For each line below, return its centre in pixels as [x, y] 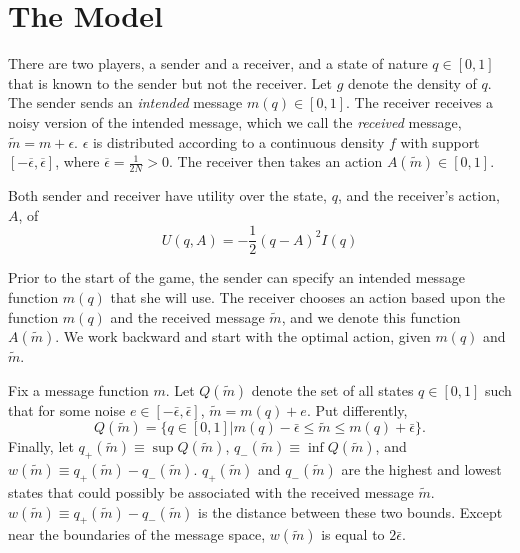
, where [77, 161]
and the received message [187, 316]
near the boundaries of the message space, [137, 534]
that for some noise [67, 409]
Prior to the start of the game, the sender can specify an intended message [236, 277]
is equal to [353, 534]
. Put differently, [357, 409]
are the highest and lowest [421, 469]
